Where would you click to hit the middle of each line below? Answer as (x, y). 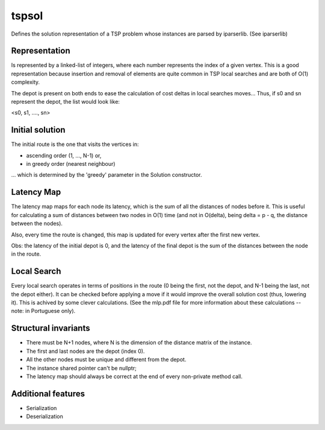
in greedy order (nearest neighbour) (71, 164)
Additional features (48, 394)
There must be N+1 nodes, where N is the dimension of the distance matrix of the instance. (139, 343)
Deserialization (45, 417)
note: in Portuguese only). (43, 311)
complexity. (26, 82)
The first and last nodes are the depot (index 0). (85, 351)
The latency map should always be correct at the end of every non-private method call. (135, 376)
